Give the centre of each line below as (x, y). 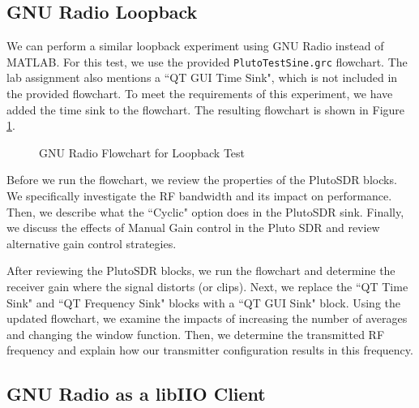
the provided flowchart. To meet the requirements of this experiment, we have (200, 94)
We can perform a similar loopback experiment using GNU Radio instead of (195, 46)
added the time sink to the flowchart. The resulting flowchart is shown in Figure (206, 109)
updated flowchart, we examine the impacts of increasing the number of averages (207, 318)
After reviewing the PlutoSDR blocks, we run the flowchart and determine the (201, 271)
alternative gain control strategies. (92, 243)
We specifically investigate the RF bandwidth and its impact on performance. (199, 196)
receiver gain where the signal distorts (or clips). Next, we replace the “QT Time (207, 286)
